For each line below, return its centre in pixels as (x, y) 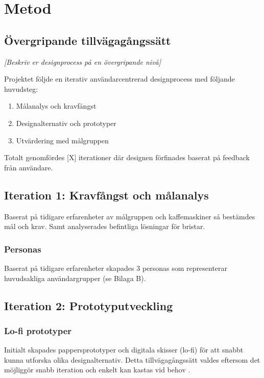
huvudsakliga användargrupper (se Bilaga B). (75, 278)
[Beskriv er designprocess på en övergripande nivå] (83, 61)
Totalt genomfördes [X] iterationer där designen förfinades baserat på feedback (127, 157)
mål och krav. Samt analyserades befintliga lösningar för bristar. (105, 226)
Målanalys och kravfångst (56, 106)
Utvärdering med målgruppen (62, 140)
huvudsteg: (21, 89)
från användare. (29, 167)
